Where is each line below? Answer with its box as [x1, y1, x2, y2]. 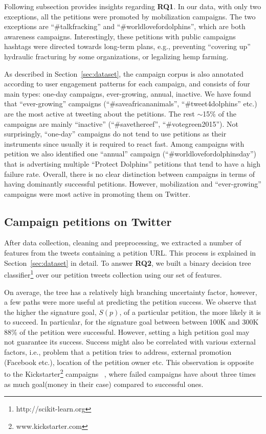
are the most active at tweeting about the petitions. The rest [4, 108, 195, 119]
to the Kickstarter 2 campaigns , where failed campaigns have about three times [4, 367, 256, 379]
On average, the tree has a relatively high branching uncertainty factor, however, [4, 286, 257, 297]
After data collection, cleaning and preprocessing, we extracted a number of [4, 237, 241, 248]
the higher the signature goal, [4, 306, 97, 317]
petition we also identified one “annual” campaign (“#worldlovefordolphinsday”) [4, 148, 256, 159]
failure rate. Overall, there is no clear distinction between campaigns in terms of [4, 168, 255, 179]
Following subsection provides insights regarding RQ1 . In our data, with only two [4, 1, 261, 11]
